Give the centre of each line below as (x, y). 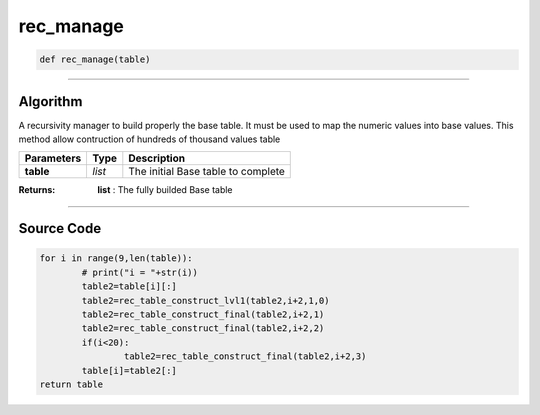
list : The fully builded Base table (165, 190)
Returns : (37, 190)
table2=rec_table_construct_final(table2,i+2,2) (203, 328)
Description (156, 158)
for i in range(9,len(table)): (116, 258)
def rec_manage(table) (95, 59)
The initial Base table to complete (206, 172)
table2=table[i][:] (129, 286)
